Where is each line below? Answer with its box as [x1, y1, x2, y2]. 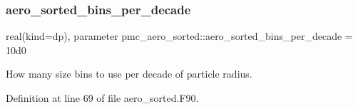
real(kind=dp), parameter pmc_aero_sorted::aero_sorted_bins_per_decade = [6, 28, 353, 43]
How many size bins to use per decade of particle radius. [6, 66, 252, 81]
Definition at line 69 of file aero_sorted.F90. [6, 90, 199, 105]
